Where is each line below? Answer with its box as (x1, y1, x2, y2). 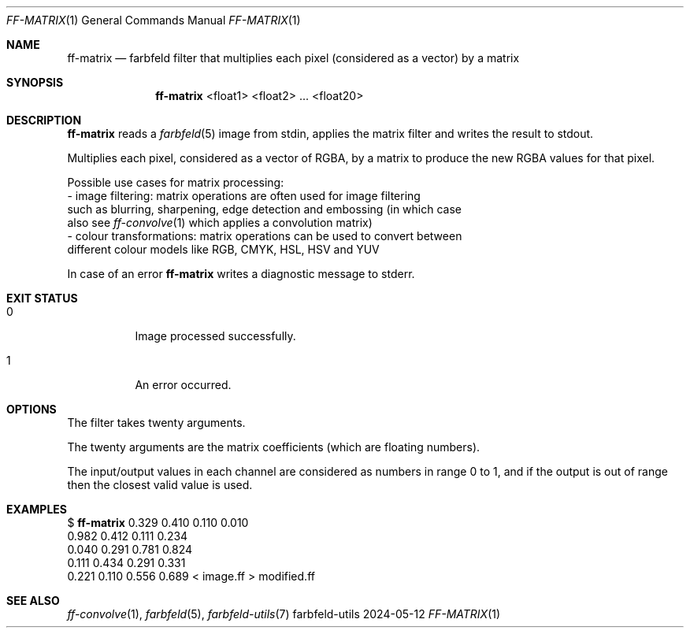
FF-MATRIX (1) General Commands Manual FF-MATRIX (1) (6, 13, 301, 27)
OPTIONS (6, 402, 57, 416)
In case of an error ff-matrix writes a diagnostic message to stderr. (67, 267, 415, 280)
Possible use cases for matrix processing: (67, 176, 284, 189)
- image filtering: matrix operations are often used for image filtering (67, 189, 421, 202)
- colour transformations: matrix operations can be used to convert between (67, 229, 462, 243)
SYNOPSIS (6, 76, 64, 89)
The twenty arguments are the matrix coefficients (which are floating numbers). (67, 440, 480, 454)
